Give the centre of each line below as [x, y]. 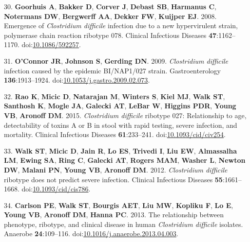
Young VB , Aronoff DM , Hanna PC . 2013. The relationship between [114, 215]
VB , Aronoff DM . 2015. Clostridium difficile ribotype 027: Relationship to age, [125, 115]
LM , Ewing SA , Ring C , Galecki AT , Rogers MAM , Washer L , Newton [125, 160]
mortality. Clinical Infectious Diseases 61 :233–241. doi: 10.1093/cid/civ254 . [115, 134]
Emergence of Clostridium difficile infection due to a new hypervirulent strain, [121, 26]
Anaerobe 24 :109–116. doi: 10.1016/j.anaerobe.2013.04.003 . [91, 233]
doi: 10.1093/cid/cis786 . [56, 189]
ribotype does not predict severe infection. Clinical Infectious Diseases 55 [113, 179]
